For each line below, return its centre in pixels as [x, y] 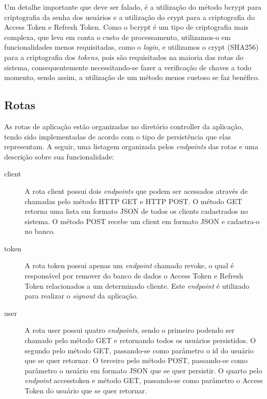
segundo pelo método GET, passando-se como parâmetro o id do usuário [139, 350]
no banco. [40, 231]
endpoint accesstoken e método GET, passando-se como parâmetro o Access [144, 380]
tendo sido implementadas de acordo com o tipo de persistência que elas [118, 136]
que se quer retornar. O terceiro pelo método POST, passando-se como [136, 360]
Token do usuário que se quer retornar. [86, 391]
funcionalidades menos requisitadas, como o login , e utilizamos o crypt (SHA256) [131, 47]
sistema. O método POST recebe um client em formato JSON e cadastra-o [142, 221]
